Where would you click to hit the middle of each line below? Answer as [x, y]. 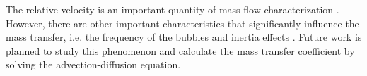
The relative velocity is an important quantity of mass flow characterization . [173, 9]
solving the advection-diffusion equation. [93, 64]
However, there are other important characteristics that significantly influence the [182, 23]
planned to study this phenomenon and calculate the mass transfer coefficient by [180, 50]
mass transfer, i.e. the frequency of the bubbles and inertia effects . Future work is [184, 37]
